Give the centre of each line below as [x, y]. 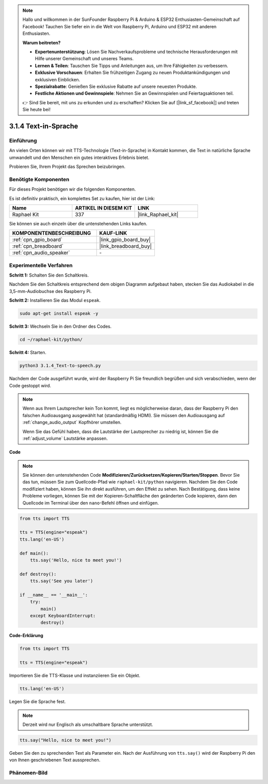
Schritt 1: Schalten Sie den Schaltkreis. [49, 275]
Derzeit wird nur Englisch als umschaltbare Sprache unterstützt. [88, 724]
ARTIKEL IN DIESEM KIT [103, 208]
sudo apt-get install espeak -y [59, 314]
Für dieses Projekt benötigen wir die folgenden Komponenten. [72, 189]
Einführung [23, 141]
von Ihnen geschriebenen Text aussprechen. [55, 760]
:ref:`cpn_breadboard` [38, 246]
